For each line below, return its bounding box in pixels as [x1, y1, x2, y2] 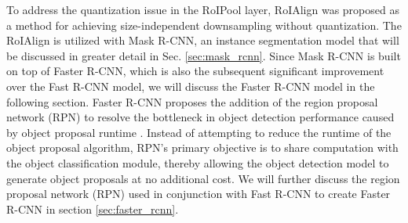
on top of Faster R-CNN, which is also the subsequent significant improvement [6, 63, 384, 79]
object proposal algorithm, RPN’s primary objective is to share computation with [6, 139, 399, 156]
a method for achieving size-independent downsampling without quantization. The [6, 16, 402, 33]
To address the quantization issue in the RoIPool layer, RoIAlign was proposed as [6, 2, 399, 17]
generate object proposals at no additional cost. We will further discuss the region [6, 170, 400, 186]
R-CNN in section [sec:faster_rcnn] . [6, 200, 179, 217]
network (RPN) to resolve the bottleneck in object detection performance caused [6, 109, 395, 125]
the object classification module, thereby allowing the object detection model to [6, 154, 389, 171]
